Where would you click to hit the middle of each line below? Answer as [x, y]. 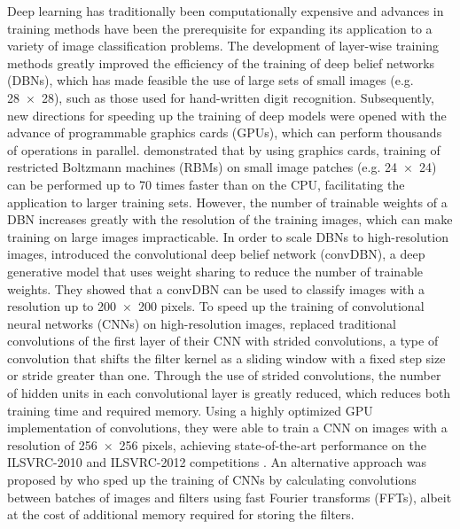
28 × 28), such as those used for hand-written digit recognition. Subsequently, [221, 97]
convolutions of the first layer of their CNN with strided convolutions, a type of [223, 341]
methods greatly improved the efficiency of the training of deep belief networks [221, 62]
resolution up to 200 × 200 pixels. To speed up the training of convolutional [216, 306]
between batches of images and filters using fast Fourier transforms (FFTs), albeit [230, 497]
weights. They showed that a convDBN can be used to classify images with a [216, 288]
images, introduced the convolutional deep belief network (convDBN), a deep [216, 254]
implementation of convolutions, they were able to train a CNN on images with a [227, 428]
